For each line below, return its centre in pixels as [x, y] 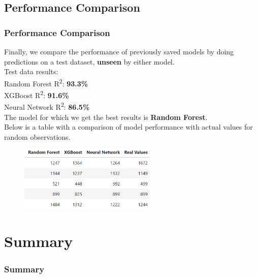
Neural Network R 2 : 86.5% [47, 106]
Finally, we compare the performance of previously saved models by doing [119, 51]
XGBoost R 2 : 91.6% [37, 94]
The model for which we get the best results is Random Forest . [106, 117]
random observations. [37, 136]
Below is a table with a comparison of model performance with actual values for [128, 127]
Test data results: [31, 71]
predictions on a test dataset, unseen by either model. [89, 61]
